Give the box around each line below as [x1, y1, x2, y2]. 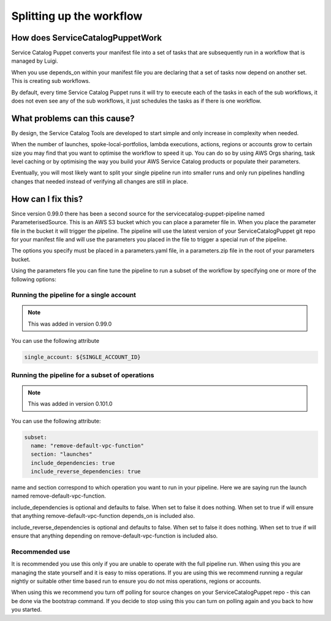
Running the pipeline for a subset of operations [11, 370, 154, 379]
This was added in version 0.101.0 [28, 400, 113, 408]
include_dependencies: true [31, 459, 115, 466]
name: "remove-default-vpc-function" [31, 442, 144, 449]
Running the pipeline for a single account [11, 291, 136, 299]
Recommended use [11, 547, 70, 556]
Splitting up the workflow [11, 9, 143, 23]
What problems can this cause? [11, 113, 135, 123]
